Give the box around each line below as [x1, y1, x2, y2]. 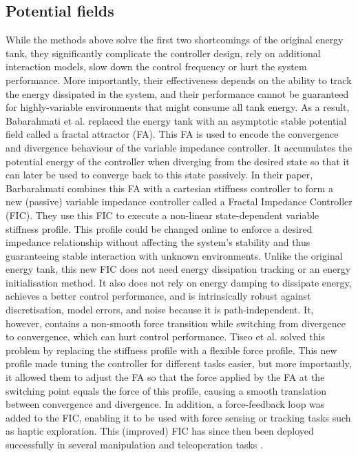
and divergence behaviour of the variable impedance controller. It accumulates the [6, 140, 352, 154]
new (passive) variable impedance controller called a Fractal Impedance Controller [6, 194, 352, 209]
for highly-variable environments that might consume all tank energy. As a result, [6, 100, 350, 114]
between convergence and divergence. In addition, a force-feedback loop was [6, 397, 325, 411]
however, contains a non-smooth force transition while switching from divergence [6, 315, 346, 330]
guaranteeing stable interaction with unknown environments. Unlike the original [6, 248, 343, 262]
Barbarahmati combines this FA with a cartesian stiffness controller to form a [6, 180, 333, 195]
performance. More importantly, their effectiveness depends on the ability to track [6, 72, 352, 87]
